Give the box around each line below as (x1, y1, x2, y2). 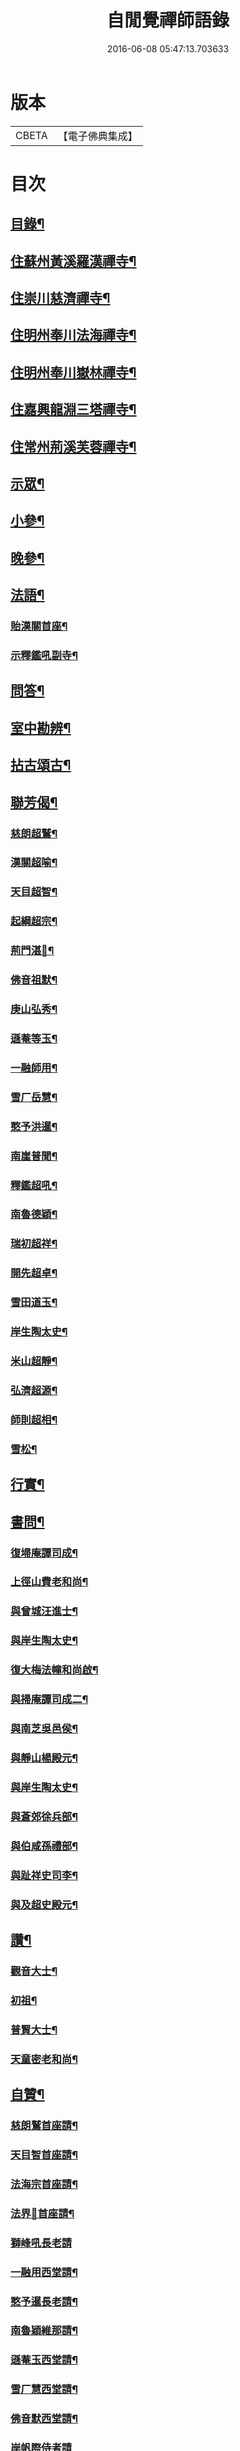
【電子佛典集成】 (57, 129, 138, 143)
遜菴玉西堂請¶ (10, 2353, 78, 2367)
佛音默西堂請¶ (10, 2412, 78, 2426)
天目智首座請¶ (10, 2147, 78, 2161)
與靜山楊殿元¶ (10, 1751, 78, 1765)
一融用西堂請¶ (10, 2265, 78, 2279)
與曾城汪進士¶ (10, 1604, 78, 1618)
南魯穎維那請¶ (10, 2324, 78, 2338)
